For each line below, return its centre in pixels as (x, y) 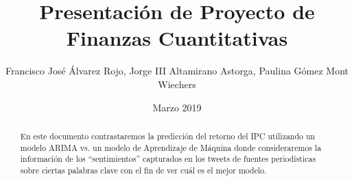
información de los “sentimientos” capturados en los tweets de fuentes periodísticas (168, 159)
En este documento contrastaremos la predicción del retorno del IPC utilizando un (168, 136)
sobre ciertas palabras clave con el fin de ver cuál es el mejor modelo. (143, 170)
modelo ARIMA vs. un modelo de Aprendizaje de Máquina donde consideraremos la (171, 147)
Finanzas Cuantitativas (177, 38)
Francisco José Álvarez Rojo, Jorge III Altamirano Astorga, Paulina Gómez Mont (177, 71)
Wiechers (177, 84)
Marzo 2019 (177, 107)
